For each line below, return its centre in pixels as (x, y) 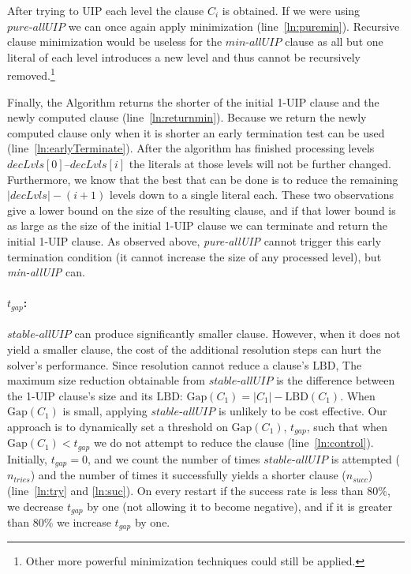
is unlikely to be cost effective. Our (303, 411)
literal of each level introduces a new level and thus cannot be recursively (184, 56)
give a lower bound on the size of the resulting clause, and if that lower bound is (202, 210)
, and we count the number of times (174, 458)
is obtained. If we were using (291, 10)
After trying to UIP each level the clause (106, 10)
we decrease (35, 506)
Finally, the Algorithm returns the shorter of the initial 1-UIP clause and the (193, 101)
